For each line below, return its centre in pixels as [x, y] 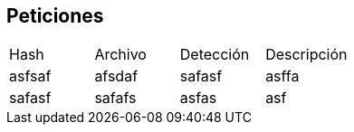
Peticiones [55, 16]
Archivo [120, 55]
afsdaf [116, 76]
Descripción [306, 55]
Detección [215, 55]
